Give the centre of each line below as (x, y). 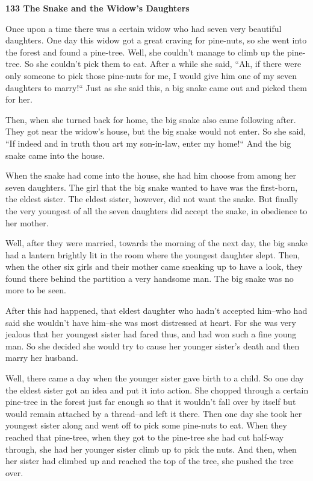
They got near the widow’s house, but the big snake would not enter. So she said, (156, 131)
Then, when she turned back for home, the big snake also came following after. (151, 119)
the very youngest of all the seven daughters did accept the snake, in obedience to (156, 210)
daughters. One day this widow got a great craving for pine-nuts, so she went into (156, 40)
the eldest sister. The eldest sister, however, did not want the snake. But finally (152, 199)
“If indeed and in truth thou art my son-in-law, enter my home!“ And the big (148, 143)
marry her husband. (42, 358)
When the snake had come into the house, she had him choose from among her (151, 175)
